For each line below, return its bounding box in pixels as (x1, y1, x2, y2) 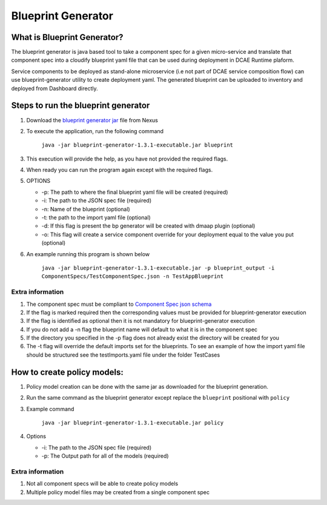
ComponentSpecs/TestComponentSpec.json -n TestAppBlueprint (41, 273, 224, 280)
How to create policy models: (11, 367, 124, 377)
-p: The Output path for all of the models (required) (41, 452, 169, 460)
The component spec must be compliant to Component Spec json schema (26, 300, 212, 308)
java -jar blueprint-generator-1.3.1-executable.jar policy (41, 419, 224, 426)
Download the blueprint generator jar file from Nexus (26, 116, 159, 124)
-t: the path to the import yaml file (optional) (41, 214, 151, 221)
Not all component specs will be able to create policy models (26, 480, 179, 487)
